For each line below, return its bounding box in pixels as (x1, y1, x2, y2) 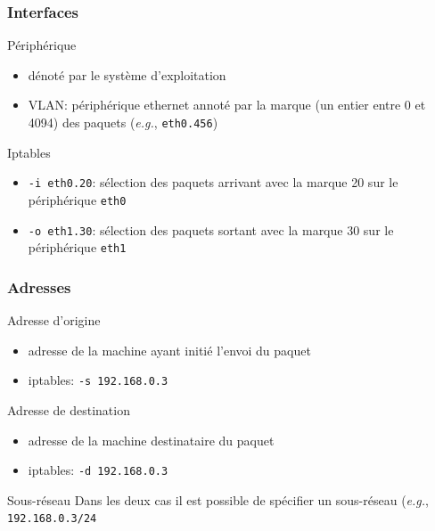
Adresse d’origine (7, 311, 101, 330)
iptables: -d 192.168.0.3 (28, 461, 168, 479)
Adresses (7, 275, 71, 298)
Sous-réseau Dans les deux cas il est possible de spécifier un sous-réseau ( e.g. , (7, 490, 429, 509)
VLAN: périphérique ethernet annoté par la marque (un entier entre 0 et (28, 95, 426, 114)
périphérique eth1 (28, 238, 127, 257)
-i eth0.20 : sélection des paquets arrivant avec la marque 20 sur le (28, 173, 398, 192)
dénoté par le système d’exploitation (28, 65, 226, 84)
